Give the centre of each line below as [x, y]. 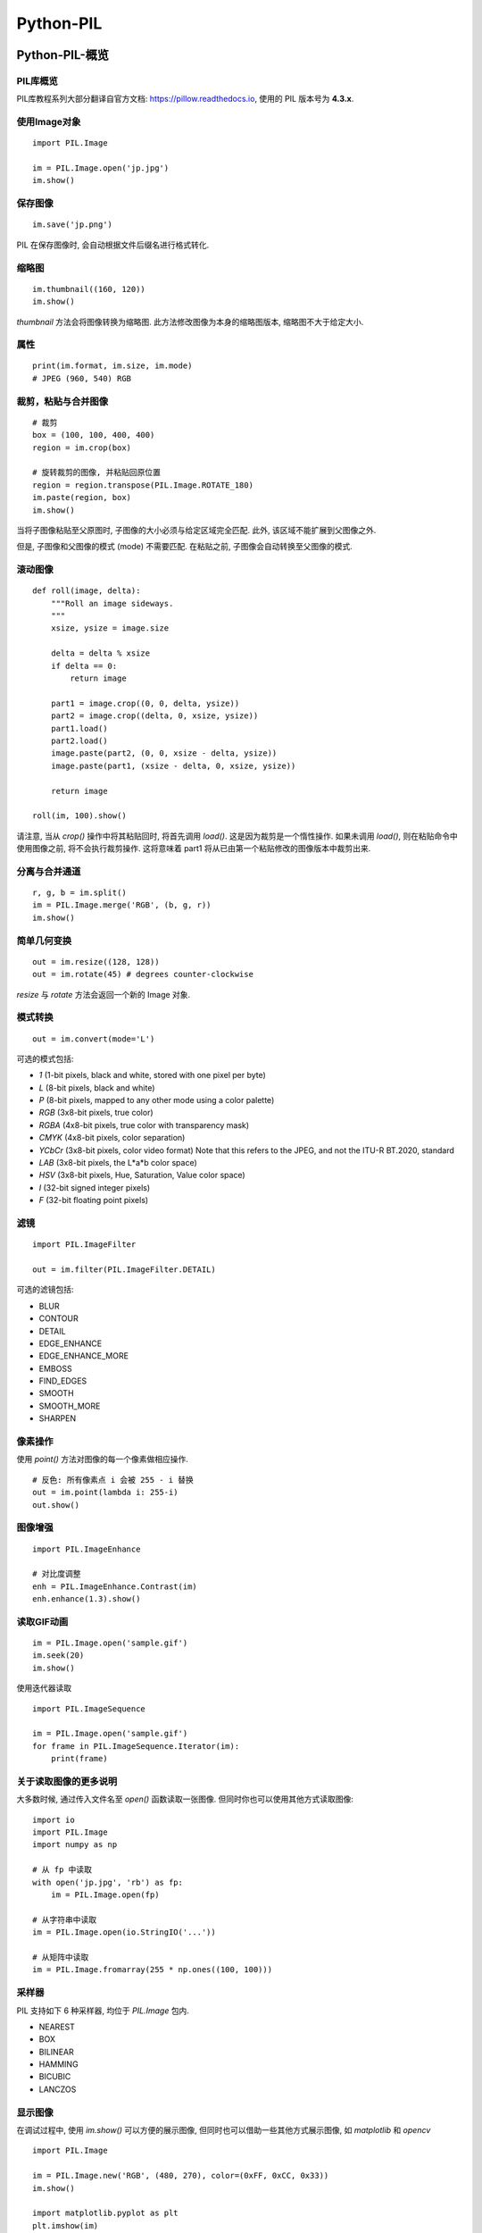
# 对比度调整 [57, 1574]
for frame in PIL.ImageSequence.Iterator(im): [136, 1746]
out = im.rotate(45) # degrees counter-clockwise [143, 974]
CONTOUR [59, 1318]
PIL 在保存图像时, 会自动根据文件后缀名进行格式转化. [113, 245]
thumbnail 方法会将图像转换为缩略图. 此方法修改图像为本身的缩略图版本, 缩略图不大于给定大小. [190, 322]
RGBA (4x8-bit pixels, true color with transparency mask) [144, 1125]
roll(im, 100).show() [79, 816]
